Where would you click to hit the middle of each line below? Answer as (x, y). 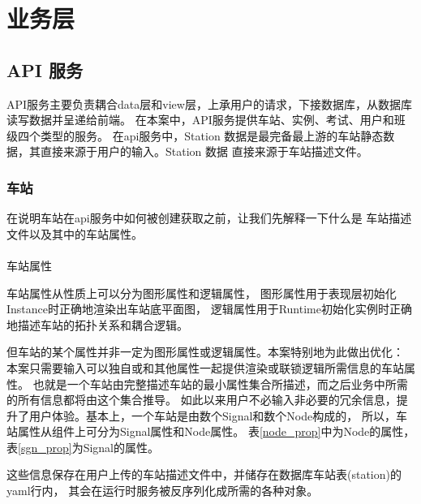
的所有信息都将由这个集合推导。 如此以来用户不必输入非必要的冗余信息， (202, 400)
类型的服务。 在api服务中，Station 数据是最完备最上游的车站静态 (212, 135)
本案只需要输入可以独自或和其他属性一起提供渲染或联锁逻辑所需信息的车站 (205, 367)
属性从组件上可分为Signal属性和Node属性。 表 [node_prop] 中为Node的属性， (216, 431)
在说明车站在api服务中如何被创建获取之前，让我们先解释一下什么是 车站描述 (209, 218)
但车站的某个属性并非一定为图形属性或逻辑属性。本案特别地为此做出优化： (205, 352)
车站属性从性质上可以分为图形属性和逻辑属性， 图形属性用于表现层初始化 (202, 293)
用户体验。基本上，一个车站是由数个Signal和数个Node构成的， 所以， (212, 415)
